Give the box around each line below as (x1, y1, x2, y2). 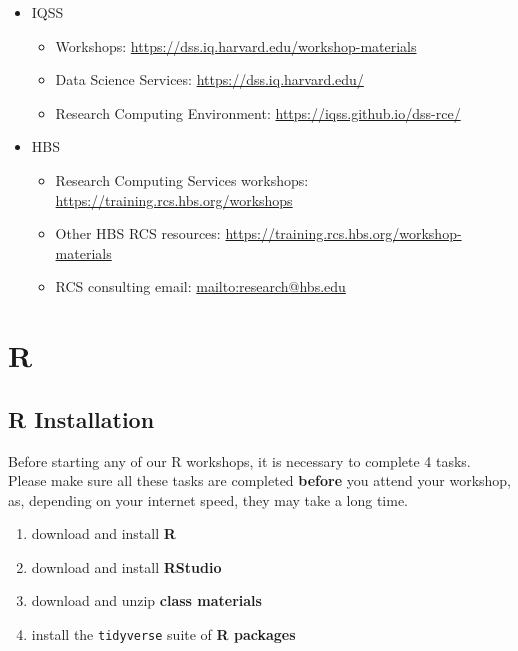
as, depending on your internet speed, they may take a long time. (8, 489, 409, 510)
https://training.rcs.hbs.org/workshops (55, 189, 293, 210)
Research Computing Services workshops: (55, 169, 309, 190)
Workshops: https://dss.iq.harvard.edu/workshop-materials (55, 35, 417, 56)
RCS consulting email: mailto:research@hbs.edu (55, 276, 346, 297)
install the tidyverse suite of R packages (31, 624, 296, 645)
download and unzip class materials (31, 590, 262, 611)
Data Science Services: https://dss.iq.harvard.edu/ (55, 69, 364, 90)
